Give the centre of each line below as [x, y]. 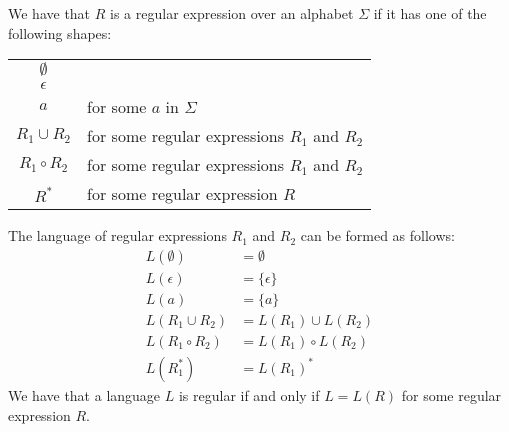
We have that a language [84, 394]
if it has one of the [430, 13]
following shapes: [60, 32]
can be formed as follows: [377, 235]
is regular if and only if [249, 394]
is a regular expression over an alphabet [232, 13]
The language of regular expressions [117, 235]
